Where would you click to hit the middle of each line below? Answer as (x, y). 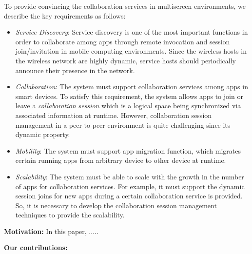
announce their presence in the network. (75, 70)
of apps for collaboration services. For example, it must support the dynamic (130, 186)
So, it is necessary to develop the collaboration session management (116, 205)
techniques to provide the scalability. (70, 215)
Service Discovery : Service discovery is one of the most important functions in (132, 32)
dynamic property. (43, 134)
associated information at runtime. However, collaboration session (114, 115)
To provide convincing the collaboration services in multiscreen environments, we (125, 6)
